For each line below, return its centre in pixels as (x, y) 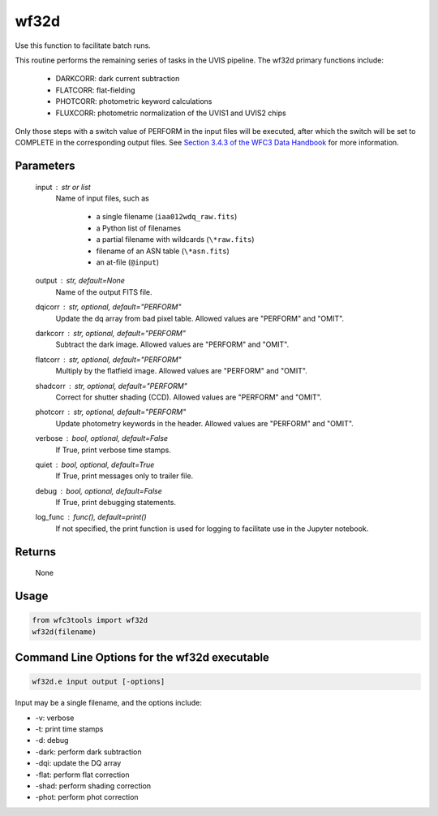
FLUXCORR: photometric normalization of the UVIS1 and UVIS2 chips (171, 113)
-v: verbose (55, 718)
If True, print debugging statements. (116, 503)
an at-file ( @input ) (128, 262)
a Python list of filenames (139, 228)
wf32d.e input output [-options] (99, 682)
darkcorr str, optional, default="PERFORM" (111, 333)
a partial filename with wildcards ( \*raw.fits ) (175, 240)
